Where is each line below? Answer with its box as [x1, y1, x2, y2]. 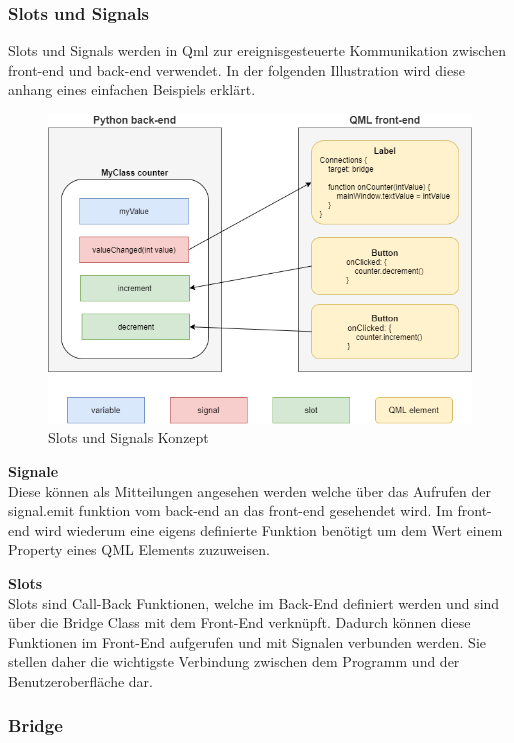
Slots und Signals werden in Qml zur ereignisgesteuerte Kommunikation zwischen [8, 40, 506, 61]
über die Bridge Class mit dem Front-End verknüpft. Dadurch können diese [8, 612, 471, 633]
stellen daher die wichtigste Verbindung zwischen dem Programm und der [8, 651, 460, 672]
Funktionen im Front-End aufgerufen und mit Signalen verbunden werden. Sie [8, 631, 487, 652]
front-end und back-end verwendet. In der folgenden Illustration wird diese [8, 59, 465, 80]
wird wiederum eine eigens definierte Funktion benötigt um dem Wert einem [34, 519, 503, 540]
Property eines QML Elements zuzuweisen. [8, 539, 270, 560]
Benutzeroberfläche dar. [8, 670, 153, 691]
